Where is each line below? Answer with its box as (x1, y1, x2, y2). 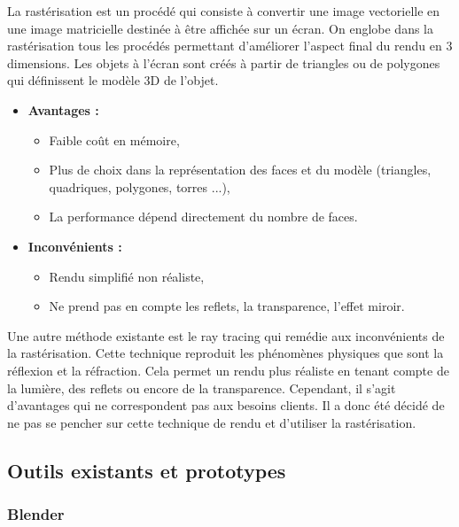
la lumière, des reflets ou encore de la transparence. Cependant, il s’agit (7, 378, 396, 397)
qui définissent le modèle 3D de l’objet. (7, 71, 219, 89)
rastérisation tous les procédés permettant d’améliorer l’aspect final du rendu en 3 (7, 36, 453, 55)
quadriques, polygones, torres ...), (49, 177, 230, 196)
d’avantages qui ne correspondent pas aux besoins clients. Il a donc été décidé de (7, 396, 445, 415)
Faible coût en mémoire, (49, 130, 180, 149)
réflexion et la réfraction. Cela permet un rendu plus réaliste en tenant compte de (7, 360, 449, 379)
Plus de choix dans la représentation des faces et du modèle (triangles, (49, 160, 432, 179)
